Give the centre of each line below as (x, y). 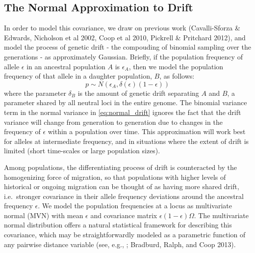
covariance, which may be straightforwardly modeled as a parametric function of (125, 235)
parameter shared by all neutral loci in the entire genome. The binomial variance (126, 102)
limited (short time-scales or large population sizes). (82, 151)
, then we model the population (176, 66)
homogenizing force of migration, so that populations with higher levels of (115, 177)
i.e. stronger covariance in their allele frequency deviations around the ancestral (124, 196)
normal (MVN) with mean (44, 215)
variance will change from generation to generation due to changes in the (113, 122)
